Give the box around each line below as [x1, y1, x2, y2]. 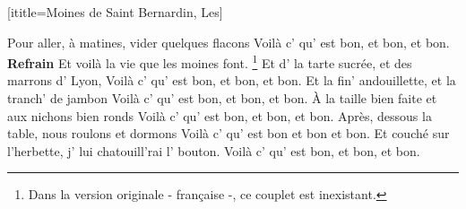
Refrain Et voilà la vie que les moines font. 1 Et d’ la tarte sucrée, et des [7, 51, 412, 72]
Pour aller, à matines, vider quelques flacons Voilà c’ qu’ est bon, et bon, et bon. [7, 32, 450, 51]
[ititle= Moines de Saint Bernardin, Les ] [7, 3, 223, 21]
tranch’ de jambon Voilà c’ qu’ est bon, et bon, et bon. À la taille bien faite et [7, 89, 437, 108]
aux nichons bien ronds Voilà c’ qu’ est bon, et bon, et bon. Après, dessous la [7, 106, 432, 125]
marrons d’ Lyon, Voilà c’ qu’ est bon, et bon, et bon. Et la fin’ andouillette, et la [7, 71, 456, 90]
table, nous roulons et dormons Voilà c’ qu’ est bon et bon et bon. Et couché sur [7, 124, 450, 143]
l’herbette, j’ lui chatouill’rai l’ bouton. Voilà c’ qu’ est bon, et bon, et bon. [7, 141, 420, 160]
